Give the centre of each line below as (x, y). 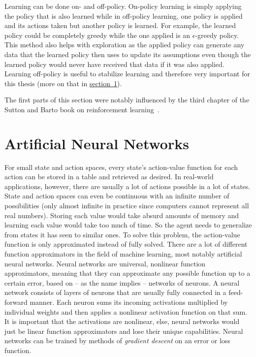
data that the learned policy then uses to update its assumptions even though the (128, 54)
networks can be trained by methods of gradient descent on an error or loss (117, 341)
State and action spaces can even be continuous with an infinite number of (117, 196)
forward (16, 302)
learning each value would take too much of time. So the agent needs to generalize (128, 225)
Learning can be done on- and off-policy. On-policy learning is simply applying (123, 6)
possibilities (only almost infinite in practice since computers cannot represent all (127, 206)
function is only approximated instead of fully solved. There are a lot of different (126, 244)
